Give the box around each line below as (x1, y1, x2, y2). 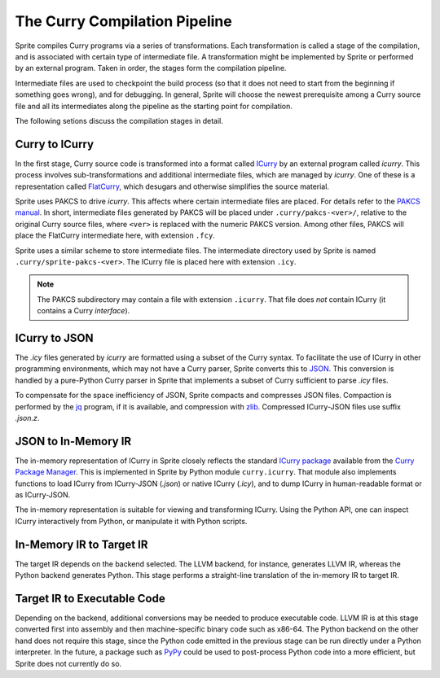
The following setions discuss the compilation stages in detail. (15, 116, 224, 125)
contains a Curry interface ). (37, 306, 130, 316)
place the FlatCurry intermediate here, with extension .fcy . (15, 230, 215, 240)
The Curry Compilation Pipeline (15, 12, 232, 30)
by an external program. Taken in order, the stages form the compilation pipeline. (15, 63, 287, 73)
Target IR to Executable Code (15, 591, 166, 606)
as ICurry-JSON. (15, 490, 71, 500)
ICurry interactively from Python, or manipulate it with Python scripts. (15, 516, 248, 526)
